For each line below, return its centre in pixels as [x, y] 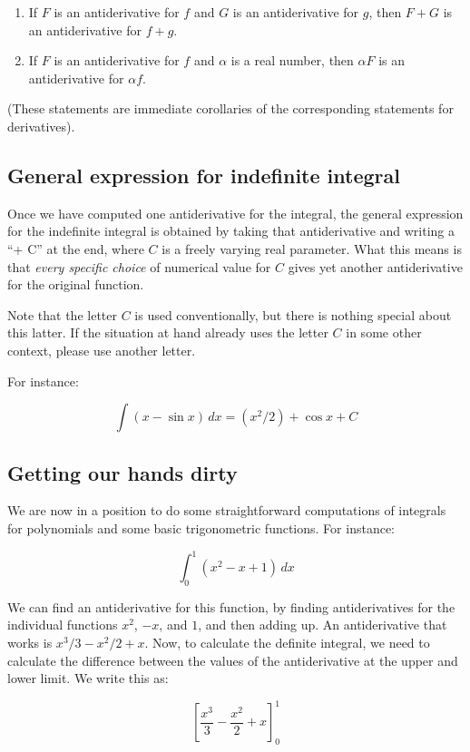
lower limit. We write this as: [88, 678]
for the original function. [76, 284]
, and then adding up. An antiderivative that [323, 625]
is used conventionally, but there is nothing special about [293, 314]
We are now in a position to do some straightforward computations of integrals [227, 510]
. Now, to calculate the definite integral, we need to [287, 642]
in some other [384, 332]
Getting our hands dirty [122, 472]
